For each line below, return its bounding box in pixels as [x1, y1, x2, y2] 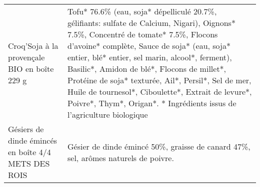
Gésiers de [8, 123, 44, 135]
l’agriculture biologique [67, 109, 148, 120]
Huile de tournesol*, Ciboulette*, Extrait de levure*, [67, 86, 252, 97]
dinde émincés [8, 135, 57, 146]
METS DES [8, 158, 50, 169]
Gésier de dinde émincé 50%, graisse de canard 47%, [67, 140, 250, 152]
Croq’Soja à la [8, 40, 58, 51]
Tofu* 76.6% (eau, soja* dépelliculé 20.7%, [67, 5, 217, 17]
